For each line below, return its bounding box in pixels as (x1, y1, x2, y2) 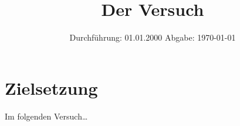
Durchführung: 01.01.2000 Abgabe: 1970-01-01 (69, 31, 236, 44)
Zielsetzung (5, 75, 98, 100)
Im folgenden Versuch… (5, 110, 88, 122)
